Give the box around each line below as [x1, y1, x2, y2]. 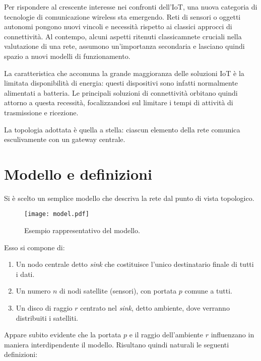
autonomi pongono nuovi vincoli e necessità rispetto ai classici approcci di [4, 21, 232, 32]
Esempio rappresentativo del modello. [24, 225, 140, 236]
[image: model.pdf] [24, 210, 89, 218]
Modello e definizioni [4, 163, 152, 184]
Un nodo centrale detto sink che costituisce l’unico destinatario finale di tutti [16, 259, 254, 269]
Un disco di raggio [16, 303, 73, 313]
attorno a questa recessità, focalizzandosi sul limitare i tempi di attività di [4, 97, 233, 108]
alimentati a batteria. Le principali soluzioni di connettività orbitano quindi [4, 87, 238, 98]
